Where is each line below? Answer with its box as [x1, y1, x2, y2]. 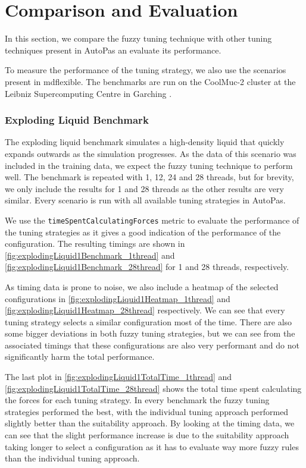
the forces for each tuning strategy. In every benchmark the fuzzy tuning [5, 394, 270, 406]
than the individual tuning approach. [5, 452, 140, 464]
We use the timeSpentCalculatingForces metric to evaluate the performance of [5, 213, 299, 226]
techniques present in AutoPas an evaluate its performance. [5, 43, 221, 56]
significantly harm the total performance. [5, 350, 155, 363]
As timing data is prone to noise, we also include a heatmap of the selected [5, 280, 279, 293]
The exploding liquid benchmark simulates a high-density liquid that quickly [5, 136, 285, 148]
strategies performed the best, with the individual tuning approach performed [5, 405, 289, 417]
